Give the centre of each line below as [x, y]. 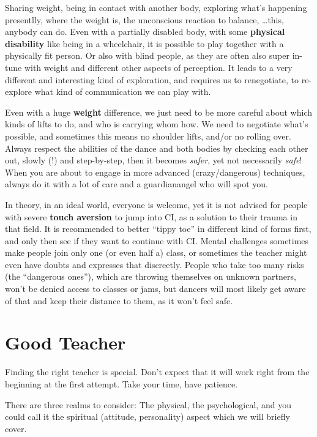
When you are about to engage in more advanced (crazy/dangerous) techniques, [155, 172]
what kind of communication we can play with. [123, 92]
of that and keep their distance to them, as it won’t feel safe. [119, 300]
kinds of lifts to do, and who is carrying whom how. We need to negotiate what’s [157, 124]
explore [18, 92]
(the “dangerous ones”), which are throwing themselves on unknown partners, [151, 276]
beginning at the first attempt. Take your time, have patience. [121, 383]
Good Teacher [65, 342]
